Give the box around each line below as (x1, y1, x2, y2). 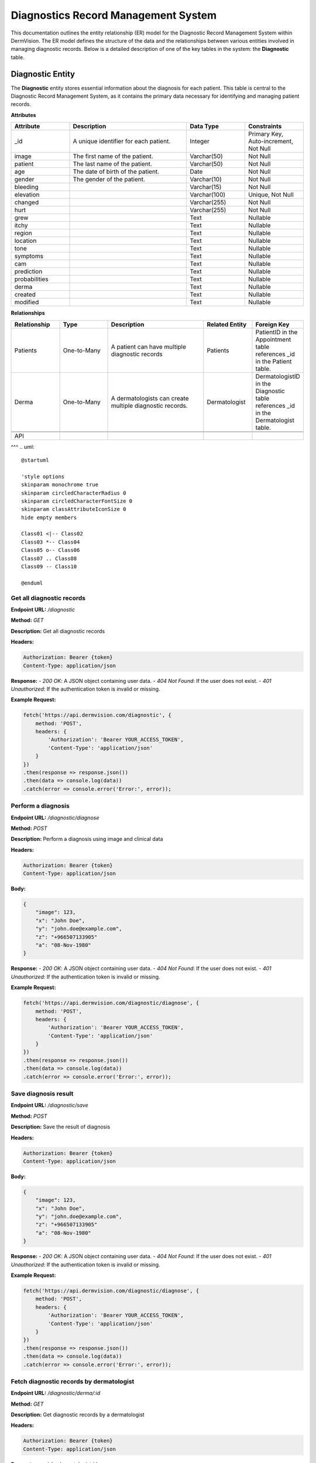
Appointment (255, 335, 291, 344)
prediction (14, 267, 43, 276)
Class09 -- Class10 (21, 564, 77, 570)
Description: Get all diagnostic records (11, 627, 105, 634)
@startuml (21, 456, 49, 463)
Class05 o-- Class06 (21, 547, 80, 554)
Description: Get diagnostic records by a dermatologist (11, 1411, 145, 1419)
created (14, 290, 36, 298)
